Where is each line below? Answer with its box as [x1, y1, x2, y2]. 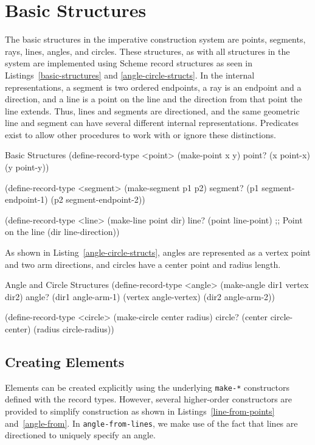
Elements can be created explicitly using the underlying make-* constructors [5, 380, 289, 393]
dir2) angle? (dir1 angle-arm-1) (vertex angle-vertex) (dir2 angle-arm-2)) [5, 290, 275, 303]
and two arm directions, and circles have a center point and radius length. [5, 258, 281, 270]
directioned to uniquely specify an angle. [5, 429, 156, 441]
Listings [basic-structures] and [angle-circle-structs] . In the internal [5, 68, 255, 81]
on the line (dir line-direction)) [5, 225, 120, 238]
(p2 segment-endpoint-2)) [50, 193, 145, 206]
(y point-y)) [5, 161, 49, 173]
